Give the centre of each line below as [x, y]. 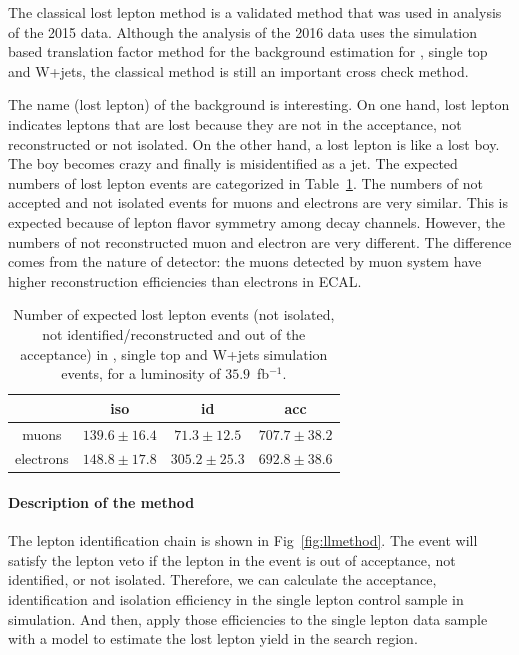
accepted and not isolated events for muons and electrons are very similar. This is [258, 202]
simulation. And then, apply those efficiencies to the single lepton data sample [248, 618]
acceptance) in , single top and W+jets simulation [174, 353]
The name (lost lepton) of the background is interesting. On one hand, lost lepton [259, 104]
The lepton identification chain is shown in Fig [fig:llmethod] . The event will [243, 540]
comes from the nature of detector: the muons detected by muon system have [245, 261]
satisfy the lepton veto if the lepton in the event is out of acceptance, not [232, 559]
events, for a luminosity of [141, 373]
